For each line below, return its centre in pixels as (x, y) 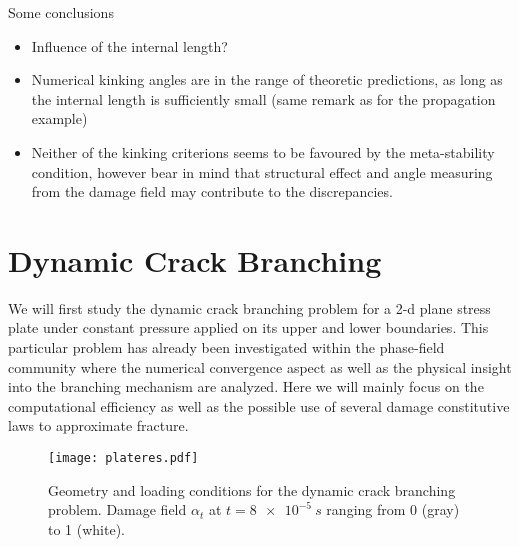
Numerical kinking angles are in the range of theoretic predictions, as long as (267, 79)
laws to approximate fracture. (98, 425)
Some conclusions (61, 12)
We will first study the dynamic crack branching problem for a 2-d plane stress (249, 307)
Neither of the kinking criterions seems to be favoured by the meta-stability (263, 151)
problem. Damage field (117, 509)
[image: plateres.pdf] (123, 458)
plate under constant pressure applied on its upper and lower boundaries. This (248, 327)
